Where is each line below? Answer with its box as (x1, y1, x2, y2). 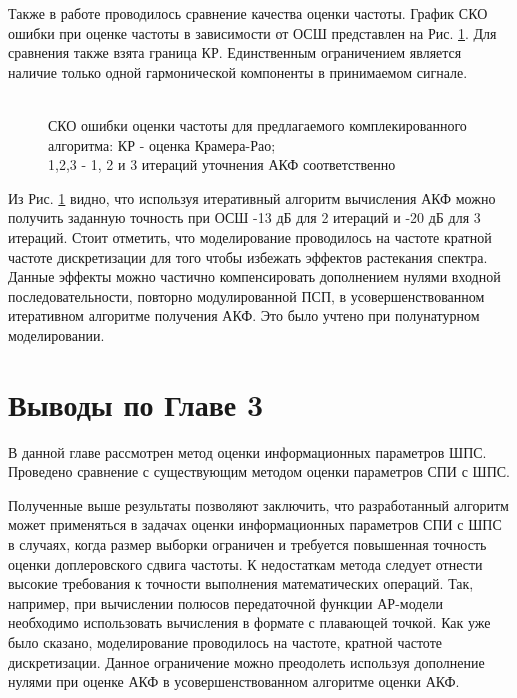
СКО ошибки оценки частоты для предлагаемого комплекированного (48, 114, 467, 135)
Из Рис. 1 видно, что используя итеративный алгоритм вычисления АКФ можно (8, 187, 496, 208)
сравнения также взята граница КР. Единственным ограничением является (8, 42, 462, 63)
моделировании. (8, 324, 105, 345)
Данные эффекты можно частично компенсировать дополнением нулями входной (8, 266, 501, 287)
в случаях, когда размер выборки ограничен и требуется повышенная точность (8, 534, 487, 554)
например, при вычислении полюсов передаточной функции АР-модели (8, 592, 444, 613)
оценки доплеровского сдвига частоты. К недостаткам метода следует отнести (8, 553, 483, 574)
